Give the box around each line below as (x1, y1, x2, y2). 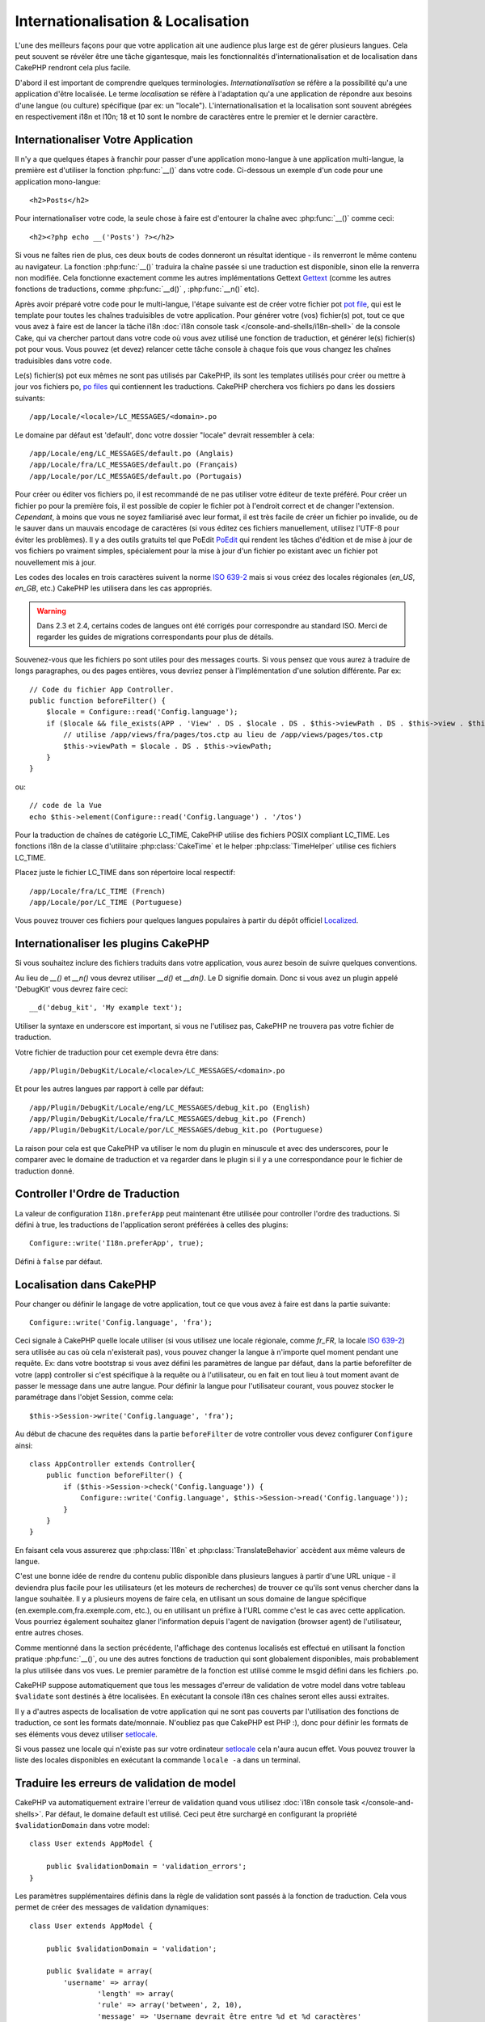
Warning (36, 606, 66, 615)
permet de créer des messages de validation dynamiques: (15, 1902, 209, 1912)
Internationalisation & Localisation (15, 12, 250, 30)
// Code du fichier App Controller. (29, 684, 175, 694)
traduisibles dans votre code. (15, 356, 112, 366)
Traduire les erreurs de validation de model (15, 1776, 236, 1791)
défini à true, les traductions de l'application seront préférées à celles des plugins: (15, 1220, 289, 1229)
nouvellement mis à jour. (15, 557, 97, 567)
